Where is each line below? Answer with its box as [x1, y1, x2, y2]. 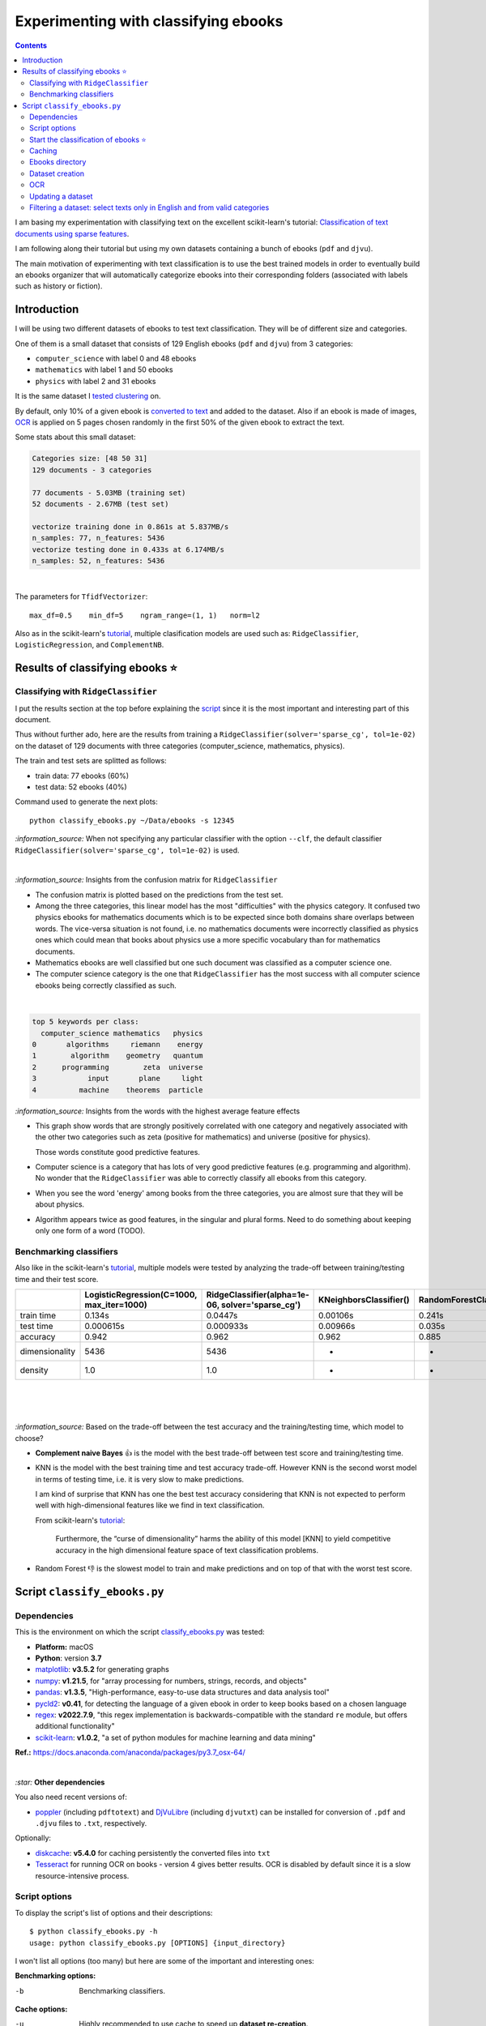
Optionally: [15, 1833, 52, 1843]
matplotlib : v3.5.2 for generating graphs [35, 1665, 169, 1674]
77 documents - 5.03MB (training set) [32, 488, 186, 498]
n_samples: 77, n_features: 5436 [32, 533, 165, 543]
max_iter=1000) [84, 1299, 147, 1310]
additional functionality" [35, 1721, 115, 1731]
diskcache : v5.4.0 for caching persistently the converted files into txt [35, 1848, 271, 1857]
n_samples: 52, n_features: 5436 [32, 556, 165, 565]
